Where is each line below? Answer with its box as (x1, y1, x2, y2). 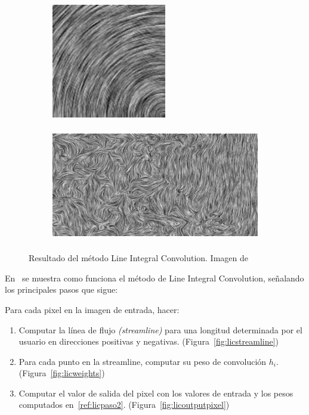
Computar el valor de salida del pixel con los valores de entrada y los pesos (18, 386, 293, 399)
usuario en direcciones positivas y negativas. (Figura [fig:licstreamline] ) (18, 335, 279, 348)
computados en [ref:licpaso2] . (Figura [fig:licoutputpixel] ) (18, 398, 230, 411)
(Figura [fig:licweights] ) (18, 367, 105, 379)
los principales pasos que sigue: (5, 283, 118, 296)
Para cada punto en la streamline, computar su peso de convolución (18, 355, 267, 367)
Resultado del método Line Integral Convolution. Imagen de (29, 252, 249, 264)
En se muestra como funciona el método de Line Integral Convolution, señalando (5, 271, 304, 284)
